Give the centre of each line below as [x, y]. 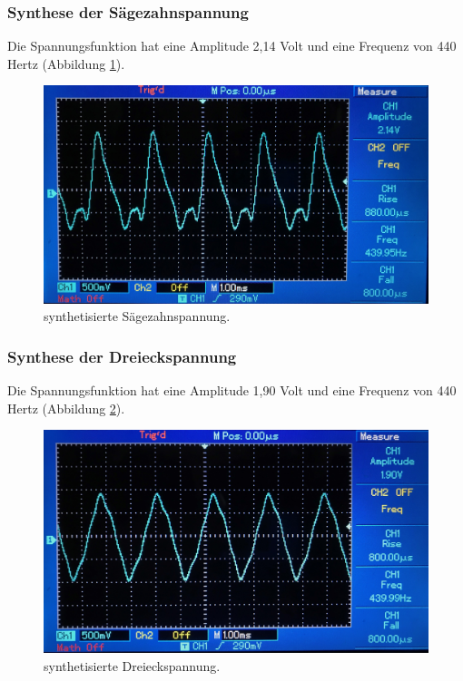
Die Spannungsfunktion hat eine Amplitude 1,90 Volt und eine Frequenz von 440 [232, 390]
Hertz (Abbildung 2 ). [66, 408]
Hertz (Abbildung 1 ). [66, 63]
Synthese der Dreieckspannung [122, 356]
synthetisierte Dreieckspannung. [132, 665]
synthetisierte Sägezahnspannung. [137, 316]
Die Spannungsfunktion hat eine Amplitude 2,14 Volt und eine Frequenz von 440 [232, 46]
